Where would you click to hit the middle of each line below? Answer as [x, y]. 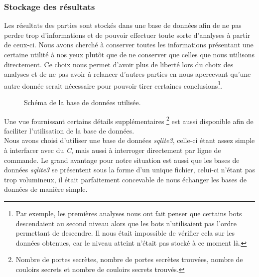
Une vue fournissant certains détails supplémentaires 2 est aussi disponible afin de [129, 120]
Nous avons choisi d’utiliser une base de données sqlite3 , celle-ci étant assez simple [129, 140]
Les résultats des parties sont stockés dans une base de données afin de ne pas [123, 25]
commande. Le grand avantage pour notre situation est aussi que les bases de [122, 160]
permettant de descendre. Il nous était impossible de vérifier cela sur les [125, 233]
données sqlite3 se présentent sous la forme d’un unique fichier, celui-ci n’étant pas [129, 170]
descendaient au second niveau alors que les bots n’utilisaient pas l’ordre [126, 223]
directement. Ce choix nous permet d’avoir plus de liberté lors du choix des [119, 64]
